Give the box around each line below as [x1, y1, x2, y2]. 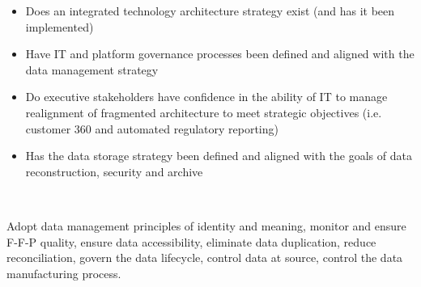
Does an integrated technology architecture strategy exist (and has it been [25, 2, 395, 19]
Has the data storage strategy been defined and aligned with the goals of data [25, 147, 412, 164]
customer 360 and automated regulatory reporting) [25, 120, 279, 137]
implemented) [25, 18, 94, 35]
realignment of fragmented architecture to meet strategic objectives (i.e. [25, 103, 382, 120]
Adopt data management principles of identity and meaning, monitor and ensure [6, 217, 406, 234]
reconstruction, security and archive [25, 162, 203, 179]
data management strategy [25, 61, 159, 78]
